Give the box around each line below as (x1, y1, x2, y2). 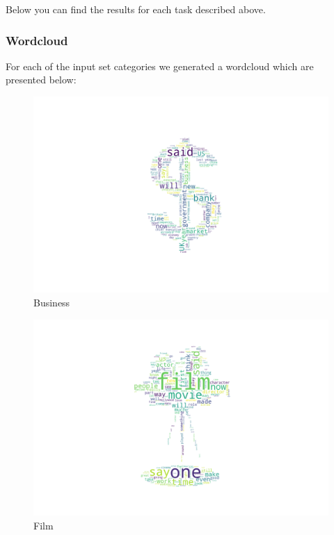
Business (33, 295, 70, 309)
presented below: (6, 72, 77, 87)
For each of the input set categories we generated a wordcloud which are (6, 58, 314, 73)
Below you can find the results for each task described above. (6, 2, 266, 16)
